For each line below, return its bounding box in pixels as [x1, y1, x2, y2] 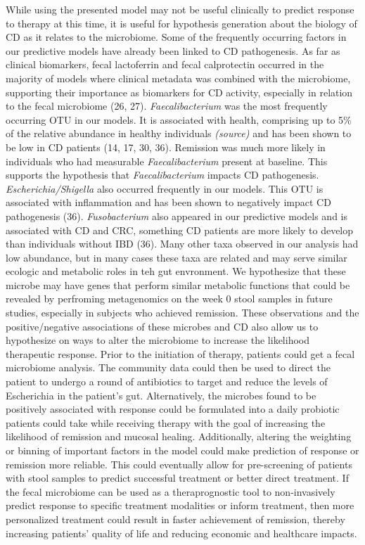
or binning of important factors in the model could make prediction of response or [6, 443, 359, 457]
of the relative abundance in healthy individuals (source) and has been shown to [6, 126, 352, 141]
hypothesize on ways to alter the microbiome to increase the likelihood [6, 333, 309, 347]
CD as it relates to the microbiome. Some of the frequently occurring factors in [6, 30, 347, 44]
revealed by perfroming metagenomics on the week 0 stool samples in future [6, 291, 333, 306]
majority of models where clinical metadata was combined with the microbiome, [6, 70, 351, 85]
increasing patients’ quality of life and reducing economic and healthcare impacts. [6, 525, 357, 540]
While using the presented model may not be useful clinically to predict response [6, 2, 354, 16]
